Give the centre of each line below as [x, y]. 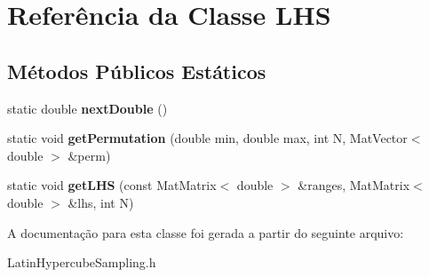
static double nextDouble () [87, 108]
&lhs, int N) [101, 202]
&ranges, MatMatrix [354, 185]
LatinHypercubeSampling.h [82, 262]
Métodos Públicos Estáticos [137, 71]
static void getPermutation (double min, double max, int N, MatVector [207, 138]
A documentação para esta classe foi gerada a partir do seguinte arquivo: [206, 232]
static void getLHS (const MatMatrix [112, 185]
